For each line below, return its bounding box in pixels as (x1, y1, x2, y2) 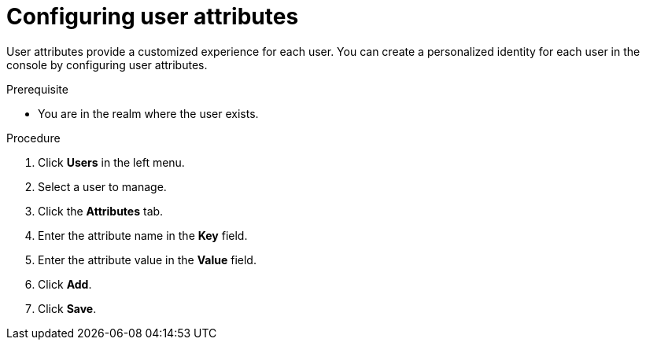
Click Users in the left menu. (38, 155, 185, 169)
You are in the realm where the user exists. (38, 106, 259, 120)
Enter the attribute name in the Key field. (38, 228, 248, 242)
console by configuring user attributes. (6, 57, 208, 72)
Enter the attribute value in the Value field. (38, 252, 257, 267)
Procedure (6, 131, 61, 145)
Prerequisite (6, 82, 68, 96)
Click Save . (38, 301, 97, 315)
